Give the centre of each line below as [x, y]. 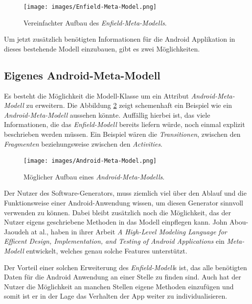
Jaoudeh [16, 231]
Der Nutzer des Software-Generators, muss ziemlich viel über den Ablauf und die [125, 193]
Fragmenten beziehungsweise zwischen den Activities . [83, 143]
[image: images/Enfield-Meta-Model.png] [90, 7]
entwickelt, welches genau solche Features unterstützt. [107, 251]
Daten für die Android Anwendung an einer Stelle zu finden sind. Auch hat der [123, 277]
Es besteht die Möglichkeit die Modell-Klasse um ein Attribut [96, 95]
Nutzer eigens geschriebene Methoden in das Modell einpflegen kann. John [116, 222]
